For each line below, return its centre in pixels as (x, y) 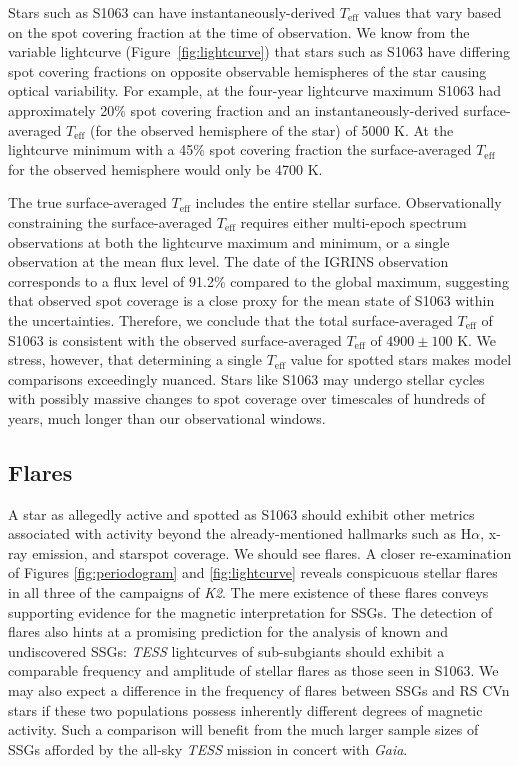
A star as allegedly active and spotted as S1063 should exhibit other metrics (241, 513)
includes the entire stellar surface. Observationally (348, 202)
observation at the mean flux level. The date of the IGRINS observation (228, 261)
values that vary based (432, 12)
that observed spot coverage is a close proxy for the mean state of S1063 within (251, 300)
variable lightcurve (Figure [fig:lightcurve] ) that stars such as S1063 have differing (259, 51)
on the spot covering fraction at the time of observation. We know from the (239, 31)
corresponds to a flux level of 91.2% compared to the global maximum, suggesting (258, 280)
